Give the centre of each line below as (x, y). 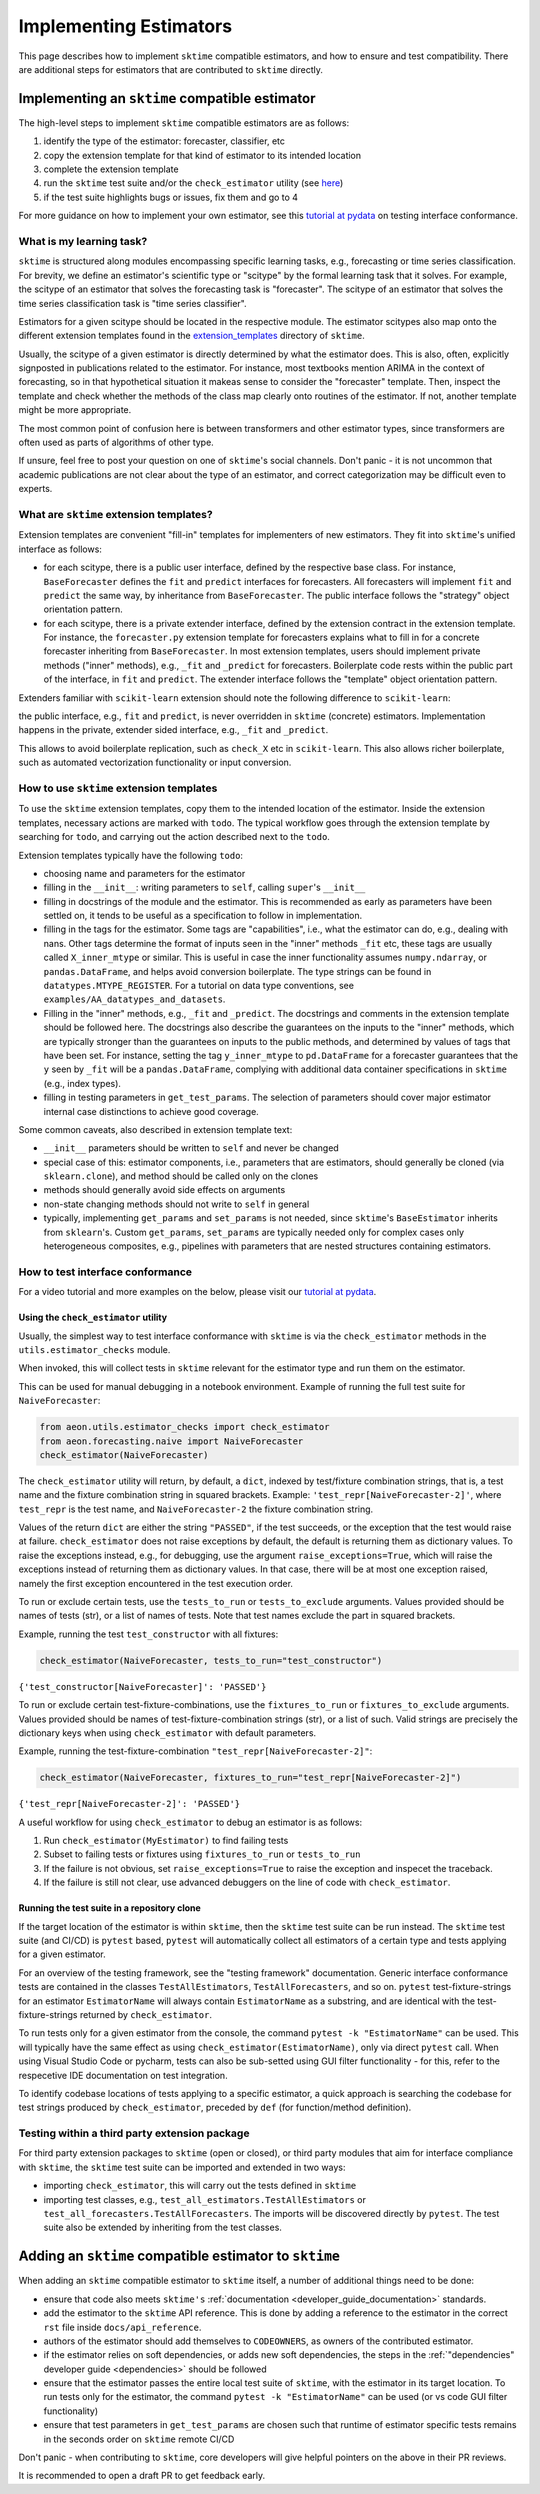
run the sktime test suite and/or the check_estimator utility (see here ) (193, 183)
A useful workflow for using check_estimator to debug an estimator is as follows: (190, 1822)
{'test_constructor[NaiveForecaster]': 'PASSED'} (142, 1686)
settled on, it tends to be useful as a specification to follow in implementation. (203, 916)
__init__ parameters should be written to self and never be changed (191, 1148)
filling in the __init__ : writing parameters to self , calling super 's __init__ (204, 887)
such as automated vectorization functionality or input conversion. (155, 762)
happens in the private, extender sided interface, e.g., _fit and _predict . (173, 730)
